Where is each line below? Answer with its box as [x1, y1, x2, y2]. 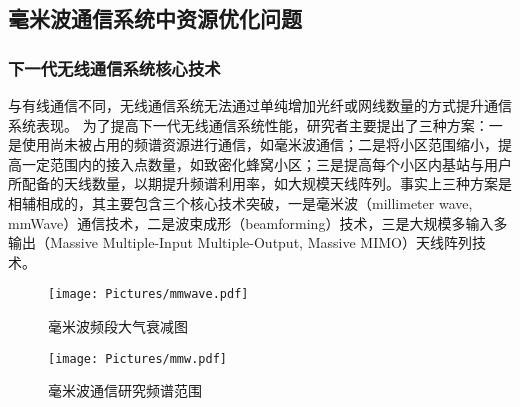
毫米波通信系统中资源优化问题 [8, 3, 302, 34]
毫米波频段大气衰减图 [48, 316, 188, 336]
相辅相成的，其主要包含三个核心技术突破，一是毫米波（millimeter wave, [8, 192, 473, 213]
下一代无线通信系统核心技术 [8, 55, 221, 80]
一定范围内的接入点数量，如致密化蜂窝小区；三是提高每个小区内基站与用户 [21, 153, 512, 174]
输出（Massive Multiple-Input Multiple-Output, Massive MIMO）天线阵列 [8, 232, 472, 253]
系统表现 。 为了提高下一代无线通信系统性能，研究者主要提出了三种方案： [8, 114, 489, 135]
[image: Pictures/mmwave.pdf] [48, 287, 249, 302]
